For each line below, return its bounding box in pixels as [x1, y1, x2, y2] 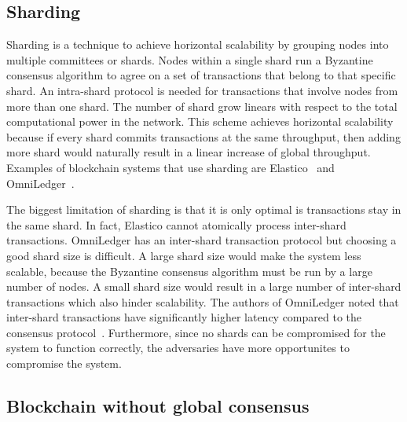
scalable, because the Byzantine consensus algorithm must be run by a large [6, 262, 372, 279]
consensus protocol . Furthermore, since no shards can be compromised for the [6, 324, 386, 340]
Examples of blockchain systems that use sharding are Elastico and [6, 159, 335, 175]
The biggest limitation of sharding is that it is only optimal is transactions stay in [6, 201, 401, 218]
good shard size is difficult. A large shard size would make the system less [6, 247, 361, 263]
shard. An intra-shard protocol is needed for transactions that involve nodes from [6, 82, 398, 98]
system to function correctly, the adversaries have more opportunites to [6, 339, 350, 356]
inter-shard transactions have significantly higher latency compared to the [6, 309, 362, 325]
